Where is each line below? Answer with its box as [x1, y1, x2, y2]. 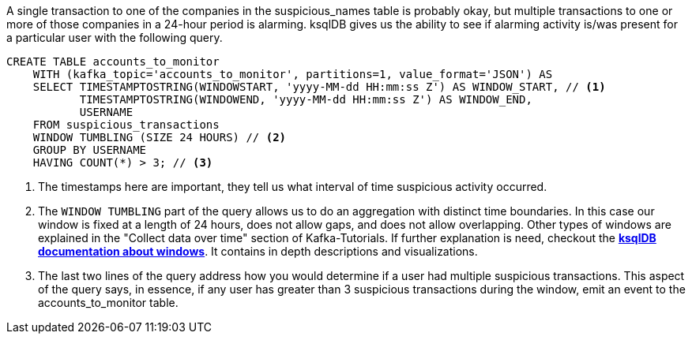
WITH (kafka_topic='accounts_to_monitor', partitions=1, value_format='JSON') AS [32, 68, 553, 80]
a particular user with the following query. [6, 31, 223, 44]
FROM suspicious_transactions [32, 118, 220, 131]
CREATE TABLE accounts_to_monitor [6, 55, 220, 68]
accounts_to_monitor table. [38, 296, 179, 309]
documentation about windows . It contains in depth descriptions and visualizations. [38, 245, 478, 258]
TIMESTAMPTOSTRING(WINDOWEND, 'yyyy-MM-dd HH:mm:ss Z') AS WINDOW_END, [79, 93, 532, 106]
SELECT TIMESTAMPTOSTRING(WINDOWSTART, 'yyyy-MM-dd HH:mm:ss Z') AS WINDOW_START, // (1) [32, 80, 606, 93]
